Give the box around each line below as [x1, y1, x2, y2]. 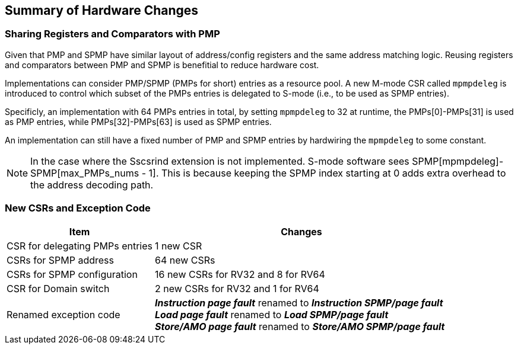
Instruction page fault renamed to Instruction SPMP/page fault [154, 296, 443, 309]
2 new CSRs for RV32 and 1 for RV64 [154, 282, 319, 294]
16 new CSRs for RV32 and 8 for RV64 [154, 268, 325, 280]
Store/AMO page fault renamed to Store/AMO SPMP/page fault [154, 320, 445, 332]
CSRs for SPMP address [7, 254, 114, 266]
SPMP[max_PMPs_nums [30, 167, 139, 179]
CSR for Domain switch [7, 282, 110, 294]
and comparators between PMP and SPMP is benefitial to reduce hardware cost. [5, 59, 319, 70]
